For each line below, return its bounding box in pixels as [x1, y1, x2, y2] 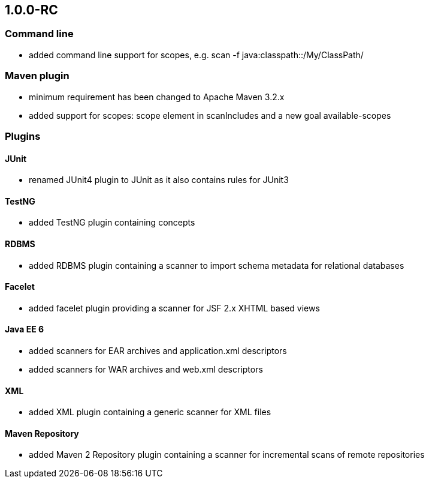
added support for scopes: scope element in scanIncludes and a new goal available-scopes [29, 110, 391, 121]
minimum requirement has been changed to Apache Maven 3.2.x [29, 91, 285, 102]
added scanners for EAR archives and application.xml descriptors [29, 346, 287, 356]
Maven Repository [5, 428, 79, 439]
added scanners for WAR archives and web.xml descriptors [29, 364, 263, 375]
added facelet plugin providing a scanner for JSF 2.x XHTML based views [29, 302, 320, 313]
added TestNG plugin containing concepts [29, 217, 195, 228]
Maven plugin [5, 70, 70, 82]
